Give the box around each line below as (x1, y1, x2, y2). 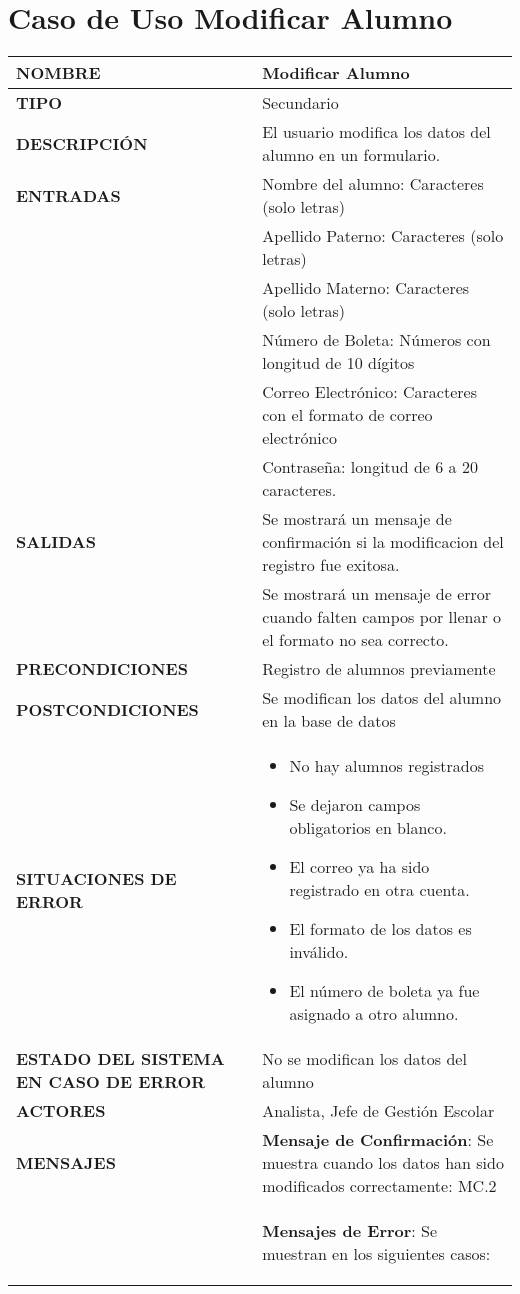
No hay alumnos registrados (289, 754, 484, 778)
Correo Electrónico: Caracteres (262, 380, 477, 404)
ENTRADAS (16, 183, 121, 207)
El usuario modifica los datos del (262, 120, 491, 144)
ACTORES (16, 1099, 106, 1123)
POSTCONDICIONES (16, 697, 199, 721)
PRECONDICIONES (16, 657, 188, 681)
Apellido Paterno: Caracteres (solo (262, 224, 504, 248)
